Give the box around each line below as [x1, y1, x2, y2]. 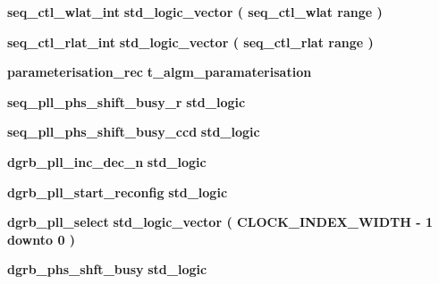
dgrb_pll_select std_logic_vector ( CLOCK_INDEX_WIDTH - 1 [7, 213, 433, 231]
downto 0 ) [7, 230, 76, 248]
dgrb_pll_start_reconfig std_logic [7, 182, 228, 201]
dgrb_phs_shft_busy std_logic [7, 260, 207, 279]
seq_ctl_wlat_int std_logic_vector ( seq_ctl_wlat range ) [7, 3, 383, 21]
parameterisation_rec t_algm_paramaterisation [7, 63, 312, 81]
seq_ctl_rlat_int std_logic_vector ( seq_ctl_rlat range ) [7, 32, 374, 51]
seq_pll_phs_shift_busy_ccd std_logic [7, 122, 260, 141]
